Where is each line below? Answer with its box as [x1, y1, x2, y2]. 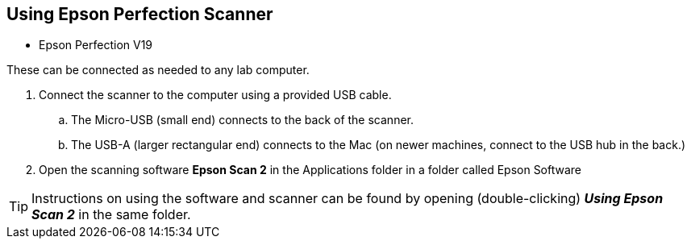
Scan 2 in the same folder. [31, 206, 191, 223]
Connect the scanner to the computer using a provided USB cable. [39, 88, 392, 102]
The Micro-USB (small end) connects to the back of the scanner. [71, 113, 414, 127]
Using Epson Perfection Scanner [6, 4, 273, 24]
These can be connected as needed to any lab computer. [6, 63, 310, 77]
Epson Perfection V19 [39, 38, 153, 52]
